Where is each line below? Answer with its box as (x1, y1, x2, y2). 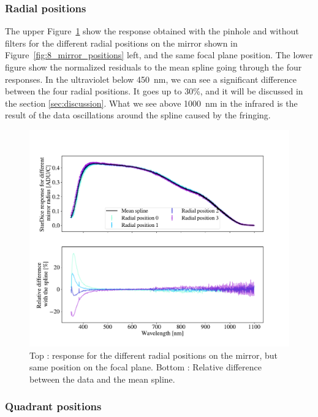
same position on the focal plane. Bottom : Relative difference (29, 361, 262, 373)
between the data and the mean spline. (29, 372, 175, 385)
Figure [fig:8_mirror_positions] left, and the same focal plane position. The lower (5, 48, 313, 61)
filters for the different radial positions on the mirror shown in (5, 36, 238, 49)
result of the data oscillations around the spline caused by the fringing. (5, 109, 271, 121)
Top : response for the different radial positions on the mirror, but (29, 348, 278, 361)
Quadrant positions (5, 399, 102, 414)
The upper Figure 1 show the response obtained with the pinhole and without (5, 25, 299, 37)
